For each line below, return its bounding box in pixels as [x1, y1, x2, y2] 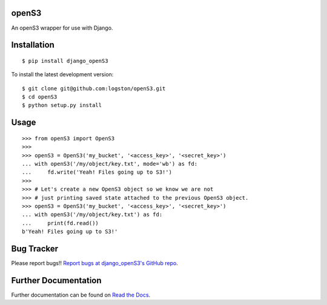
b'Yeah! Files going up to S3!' [22, 228, 118, 235]
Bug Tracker [11, 244, 59, 254]
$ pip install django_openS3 [22, 57, 108, 64]
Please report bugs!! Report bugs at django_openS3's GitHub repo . [11, 260, 178, 267]
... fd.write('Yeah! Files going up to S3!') [22, 169, 173, 175]
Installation [11, 40, 54, 50]
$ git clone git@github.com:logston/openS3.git [22, 85, 166, 92]
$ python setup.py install [22, 102, 102, 109]
